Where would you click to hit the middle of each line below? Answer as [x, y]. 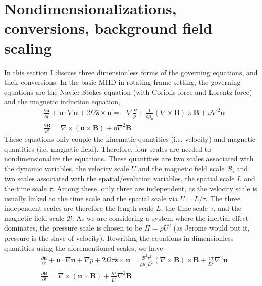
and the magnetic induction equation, [62, 102]
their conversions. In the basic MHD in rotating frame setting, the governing [122, 82]
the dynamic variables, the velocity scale [67, 168]
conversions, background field [108, 28]
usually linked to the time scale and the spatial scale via [91, 198]
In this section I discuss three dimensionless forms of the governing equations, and [131, 72]
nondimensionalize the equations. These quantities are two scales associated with [129, 159]
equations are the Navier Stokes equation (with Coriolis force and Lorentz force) [128, 92]
